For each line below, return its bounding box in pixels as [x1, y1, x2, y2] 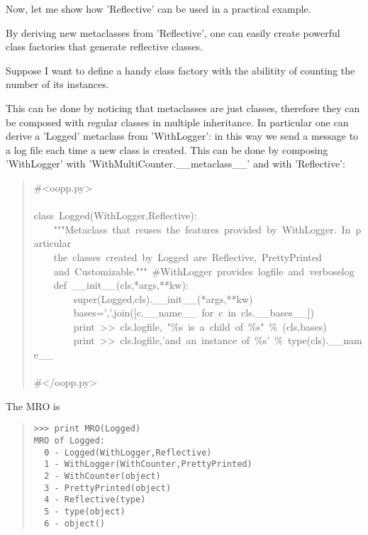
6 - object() [44, 518, 106, 529]
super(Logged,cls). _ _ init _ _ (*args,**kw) [73, 291, 253, 306]
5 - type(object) [44, 507, 126, 517]
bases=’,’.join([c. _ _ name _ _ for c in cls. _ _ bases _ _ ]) [73, 305, 314, 320]
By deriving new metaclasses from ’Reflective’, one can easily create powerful [6, 25, 340, 40]
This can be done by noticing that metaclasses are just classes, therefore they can [6, 100, 360, 115]
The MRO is [6, 398, 60, 413]
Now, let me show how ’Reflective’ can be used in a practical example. [6, 1, 311, 16]
